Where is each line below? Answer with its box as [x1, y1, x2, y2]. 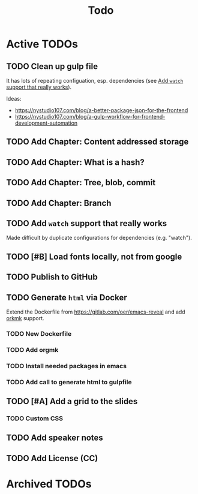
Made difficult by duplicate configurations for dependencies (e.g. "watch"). [6, 234, 192, 242]
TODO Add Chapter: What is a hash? [6, 157, 145, 167]
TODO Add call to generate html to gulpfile [6, 378, 132, 386]
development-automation [14, 119, 78, 126]
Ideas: [6, 95, 22, 102]
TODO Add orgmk [6, 345, 59, 354]
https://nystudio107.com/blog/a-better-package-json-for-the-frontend [14, 107, 188, 114]
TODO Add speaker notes [6, 433, 103, 443]
